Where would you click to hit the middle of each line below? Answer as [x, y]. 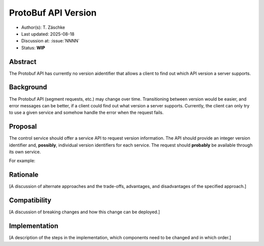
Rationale [24, 175]
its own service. [25, 152]
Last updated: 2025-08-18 [48, 34]
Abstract [23, 62]
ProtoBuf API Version [53, 13]
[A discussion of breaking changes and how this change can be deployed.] [85, 212]
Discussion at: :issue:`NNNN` [51, 41]
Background [28, 87]
